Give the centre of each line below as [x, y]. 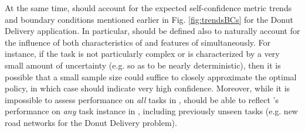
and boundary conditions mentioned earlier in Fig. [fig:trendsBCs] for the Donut [149, 19]
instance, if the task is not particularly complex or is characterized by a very [142, 54]
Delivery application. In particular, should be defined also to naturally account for [152, 31]
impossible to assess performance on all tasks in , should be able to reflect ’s [142, 99]
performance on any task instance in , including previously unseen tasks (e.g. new [151, 111]
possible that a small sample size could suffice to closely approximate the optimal [151, 76]
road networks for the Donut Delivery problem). [91, 122]
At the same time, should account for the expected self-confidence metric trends [148, 8]
